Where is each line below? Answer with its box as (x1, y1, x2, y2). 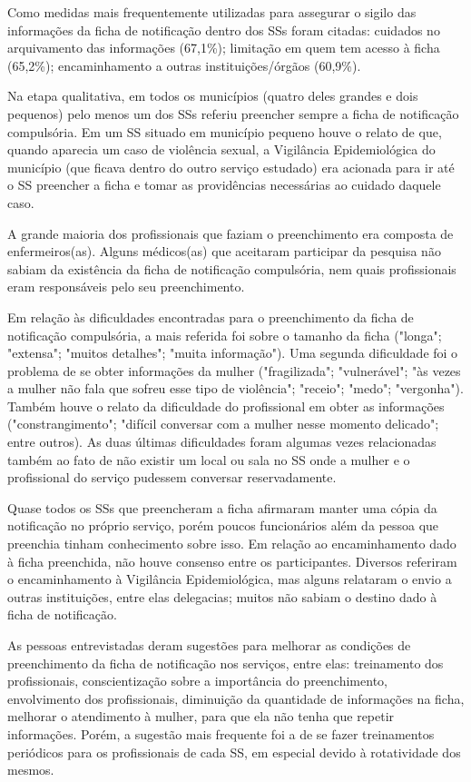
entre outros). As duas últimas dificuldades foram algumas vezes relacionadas (7, 432, 437, 451)
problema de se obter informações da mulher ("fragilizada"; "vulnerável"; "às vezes (7, 361, 461, 380)
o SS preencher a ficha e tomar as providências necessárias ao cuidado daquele (7, 175, 441, 194)
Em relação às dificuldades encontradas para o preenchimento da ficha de (7, 307, 414, 326)
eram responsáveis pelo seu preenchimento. (7, 277, 245, 296)
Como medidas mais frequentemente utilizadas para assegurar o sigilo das (7, 3, 417, 21)
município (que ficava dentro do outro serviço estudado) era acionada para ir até (7, 157, 455, 176)
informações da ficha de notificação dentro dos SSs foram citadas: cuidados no (7, 20, 440, 39)
